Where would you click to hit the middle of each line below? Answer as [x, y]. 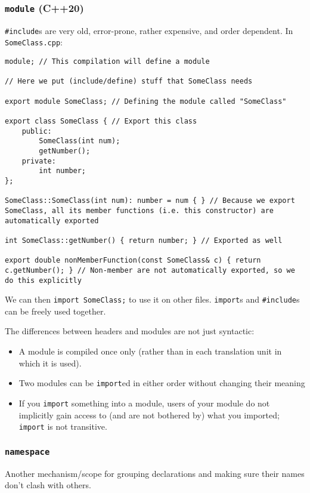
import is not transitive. [63, 426]
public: [37, 131]
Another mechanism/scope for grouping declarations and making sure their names [155, 473]
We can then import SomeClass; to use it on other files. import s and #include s [152, 299]
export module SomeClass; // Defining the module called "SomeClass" [146, 101]
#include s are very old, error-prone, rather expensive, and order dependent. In [149, 30]
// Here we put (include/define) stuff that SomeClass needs [129, 81]
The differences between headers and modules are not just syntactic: [130, 331]
